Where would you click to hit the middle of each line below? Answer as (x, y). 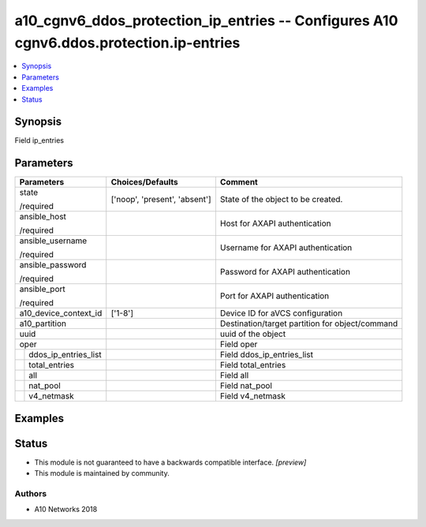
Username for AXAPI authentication (286, 248)
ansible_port (43, 290)
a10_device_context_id (61, 313)
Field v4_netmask (252, 396)
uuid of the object (253, 334)
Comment (239, 182)
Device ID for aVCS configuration (281, 313)
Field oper (239, 345)
